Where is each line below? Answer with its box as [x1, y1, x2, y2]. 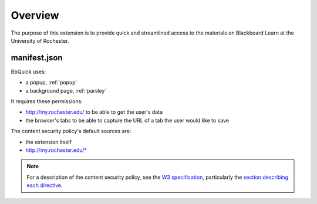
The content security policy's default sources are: [11, 128, 131, 135]
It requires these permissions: [11, 98, 83, 105]
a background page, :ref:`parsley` [25, 87, 107, 94]
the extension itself [25, 138, 72, 145]
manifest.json [11, 53, 63, 63]
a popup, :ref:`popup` [25, 79, 77, 86]
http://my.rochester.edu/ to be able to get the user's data [25, 108, 163, 115]
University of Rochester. [11, 37, 70, 44]
